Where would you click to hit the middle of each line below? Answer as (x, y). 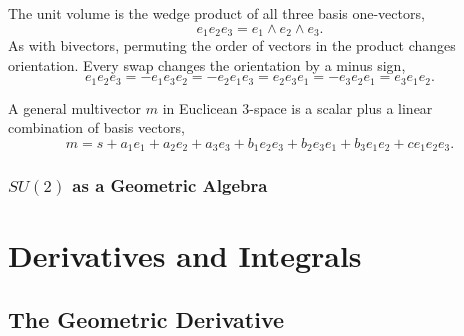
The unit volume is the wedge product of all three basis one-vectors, (216, 13)
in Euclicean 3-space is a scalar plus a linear (297, 107)
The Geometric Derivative (146, 318)
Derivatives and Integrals (185, 255)
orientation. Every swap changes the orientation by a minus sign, (207, 64)
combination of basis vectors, (96, 127)
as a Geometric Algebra (170, 185)
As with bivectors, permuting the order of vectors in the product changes (232, 45)
